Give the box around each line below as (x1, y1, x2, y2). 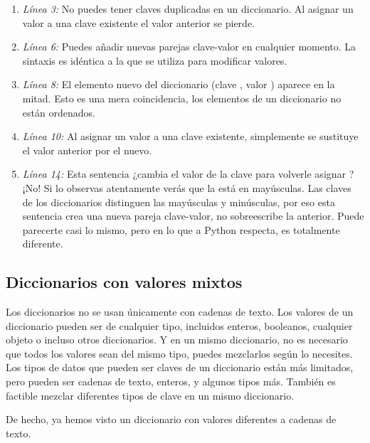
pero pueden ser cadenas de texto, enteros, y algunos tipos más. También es (6, 374, 336, 389)
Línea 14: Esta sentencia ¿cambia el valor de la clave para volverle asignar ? (22, 166, 354, 181)
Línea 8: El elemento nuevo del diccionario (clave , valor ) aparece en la (22, 77, 335, 92)
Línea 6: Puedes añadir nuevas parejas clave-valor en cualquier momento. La (22, 39, 356, 54)
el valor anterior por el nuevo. (22, 142, 152, 157)
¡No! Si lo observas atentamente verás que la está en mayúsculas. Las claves (22, 180, 351, 195)
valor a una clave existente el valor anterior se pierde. (22, 15, 255, 30)
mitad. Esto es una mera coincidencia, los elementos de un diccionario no (22, 90, 342, 105)
